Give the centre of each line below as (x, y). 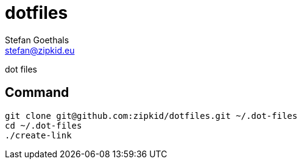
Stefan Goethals (37, 40)
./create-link (38, 135)
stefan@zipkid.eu (40, 50)
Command (37, 93)
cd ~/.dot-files (44, 125)
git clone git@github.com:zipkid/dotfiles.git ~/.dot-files (151, 116)
